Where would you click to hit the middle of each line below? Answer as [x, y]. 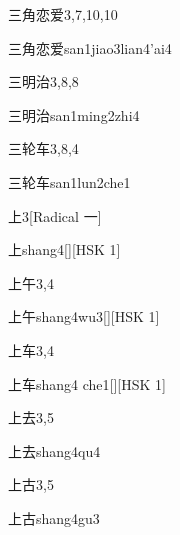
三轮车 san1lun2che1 [69, 181]
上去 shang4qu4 [54, 450]
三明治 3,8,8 [43, 81]
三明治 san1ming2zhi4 [74, 114]
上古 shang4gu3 [54, 517]
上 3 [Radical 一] [55, 215]
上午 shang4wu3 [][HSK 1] [84, 316]
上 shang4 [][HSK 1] [64, 249]
